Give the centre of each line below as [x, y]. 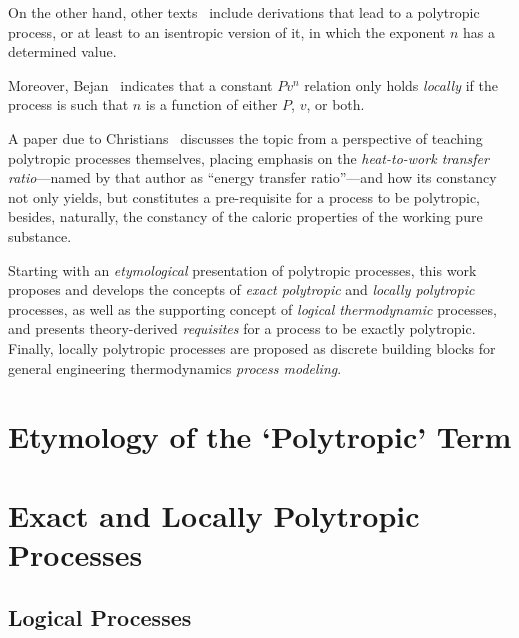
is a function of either [211, 104]
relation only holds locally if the [401, 84]
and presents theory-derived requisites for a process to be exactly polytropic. [242, 328]
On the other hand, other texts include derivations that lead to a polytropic [244, 12]
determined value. [62, 51]
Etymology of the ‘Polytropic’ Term [260, 436]
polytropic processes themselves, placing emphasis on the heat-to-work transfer [248, 157]
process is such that [68, 104]
